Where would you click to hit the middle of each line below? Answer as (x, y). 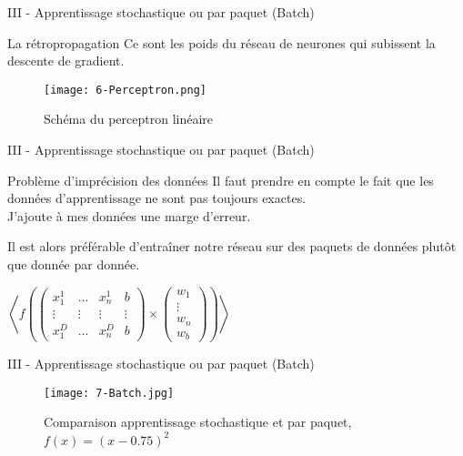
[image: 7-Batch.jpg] (109, 393)
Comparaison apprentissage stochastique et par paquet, (198, 422)
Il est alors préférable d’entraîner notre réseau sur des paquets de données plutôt (232, 246)
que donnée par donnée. (74, 264)
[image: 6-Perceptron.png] (125, 90)
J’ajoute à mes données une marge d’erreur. (129, 215)
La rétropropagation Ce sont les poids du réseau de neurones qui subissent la (221, 42)
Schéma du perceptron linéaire (129, 119)
